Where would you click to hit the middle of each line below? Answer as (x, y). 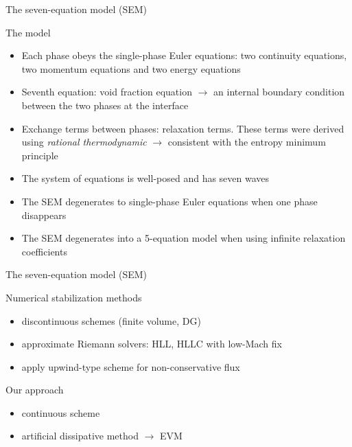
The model (28, 32)
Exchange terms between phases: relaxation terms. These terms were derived (183, 128)
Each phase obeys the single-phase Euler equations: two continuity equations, (184, 55)
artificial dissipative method (80, 436)
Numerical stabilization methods (74, 297)
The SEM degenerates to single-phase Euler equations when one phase (169, 201)
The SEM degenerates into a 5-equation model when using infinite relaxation (184, 238)
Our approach (35, 390)
